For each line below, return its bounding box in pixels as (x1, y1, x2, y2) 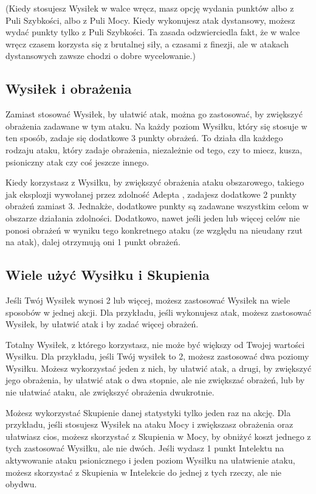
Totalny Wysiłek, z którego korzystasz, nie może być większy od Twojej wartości (5, 338, 305, 350)
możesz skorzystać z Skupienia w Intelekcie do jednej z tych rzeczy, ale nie (5, 465, 282, 478)
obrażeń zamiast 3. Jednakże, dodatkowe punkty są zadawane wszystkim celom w (5, 200, 309, 212)
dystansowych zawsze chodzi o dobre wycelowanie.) (5, 49, 196, 62)
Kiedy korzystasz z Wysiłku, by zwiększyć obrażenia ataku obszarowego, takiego (5, 176, 304, 189)
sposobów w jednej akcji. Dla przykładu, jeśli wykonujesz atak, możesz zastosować (5, 305, 312, 318)
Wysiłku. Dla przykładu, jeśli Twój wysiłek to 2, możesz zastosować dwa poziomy (5, 350, 309, 363)
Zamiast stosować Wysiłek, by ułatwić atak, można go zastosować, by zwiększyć (5, 108, 303, 120)
